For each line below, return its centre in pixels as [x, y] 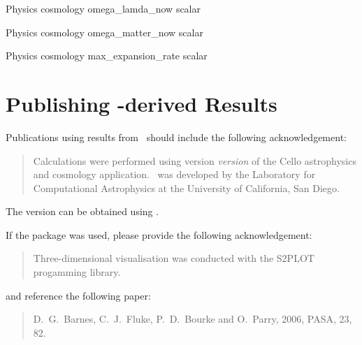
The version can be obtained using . [82, 211]
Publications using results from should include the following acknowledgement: [176, 137]
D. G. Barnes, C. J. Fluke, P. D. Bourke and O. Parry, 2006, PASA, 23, [193, 319]
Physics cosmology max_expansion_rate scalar [107, 56]
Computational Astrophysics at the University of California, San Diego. [186, 188]
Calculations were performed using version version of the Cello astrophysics [195, 160]
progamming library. [77, 272]
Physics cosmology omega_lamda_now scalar [103, 8]
